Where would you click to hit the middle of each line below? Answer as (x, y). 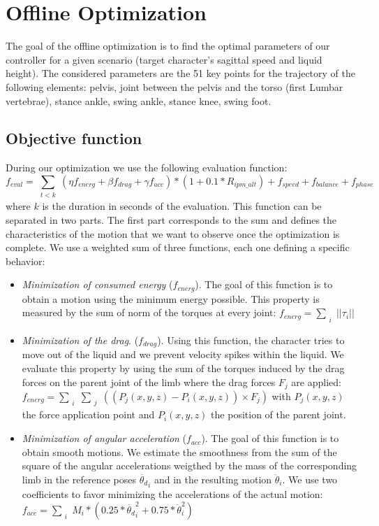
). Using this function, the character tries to (251, 340)
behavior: (25, 261)
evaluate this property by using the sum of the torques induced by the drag (183, 368)
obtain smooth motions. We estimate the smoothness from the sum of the (179, 452)
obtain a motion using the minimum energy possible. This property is (171, 298)
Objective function (74, 138)
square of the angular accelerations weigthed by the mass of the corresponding (189, 465)
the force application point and (88, 414)
